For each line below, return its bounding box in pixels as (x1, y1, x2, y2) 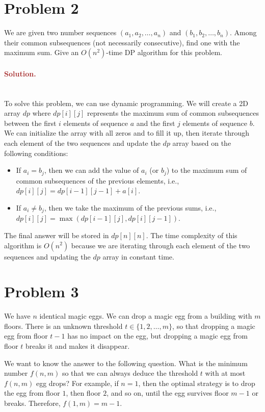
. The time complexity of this (146, 229, 237, 240)
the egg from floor (4, 388, 60, 398)
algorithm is (4, 240, 42, 250)
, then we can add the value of (44, 165, 139, 175)
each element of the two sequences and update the (4, 138, 161, 148)
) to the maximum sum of (166, 165, 247, 175)
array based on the (172, 138, 231, 148)
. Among (230, 27, 257, 38)
